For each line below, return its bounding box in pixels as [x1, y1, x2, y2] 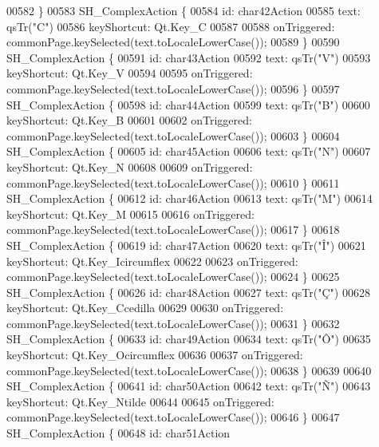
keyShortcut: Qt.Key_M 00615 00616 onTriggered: [6, 205, 255, 222]
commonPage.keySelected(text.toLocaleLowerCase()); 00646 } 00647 [6, 409, 340, 425]
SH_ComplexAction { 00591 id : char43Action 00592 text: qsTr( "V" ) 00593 [6, 49, 371, 65]
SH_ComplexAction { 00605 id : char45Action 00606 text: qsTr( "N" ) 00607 [6, 143, 371, 160]
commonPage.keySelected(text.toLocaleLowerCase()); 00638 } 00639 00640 [6, 362, 372, 378]
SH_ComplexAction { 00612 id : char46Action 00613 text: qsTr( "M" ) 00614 [6, 190, 373, 207]
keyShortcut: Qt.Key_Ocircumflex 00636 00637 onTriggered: [6, 346, 303, 363]
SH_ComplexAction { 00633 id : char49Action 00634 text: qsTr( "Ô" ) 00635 [6, 330, 371, 347]
